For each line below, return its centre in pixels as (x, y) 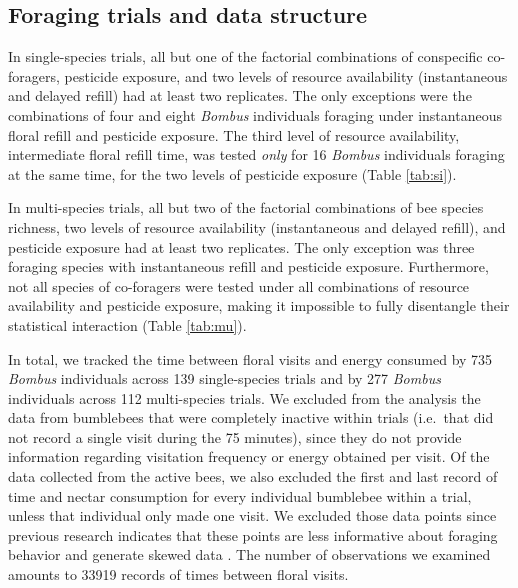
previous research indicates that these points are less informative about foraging (253, 534)
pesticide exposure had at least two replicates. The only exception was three (241, 246)
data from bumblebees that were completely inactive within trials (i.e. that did (251, 417)
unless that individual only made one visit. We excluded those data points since (252, 515)
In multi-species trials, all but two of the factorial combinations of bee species (246, 207)
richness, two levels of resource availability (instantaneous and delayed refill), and (257, 226)
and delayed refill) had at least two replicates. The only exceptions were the (240, 95)
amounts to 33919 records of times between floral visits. (178, 574)
